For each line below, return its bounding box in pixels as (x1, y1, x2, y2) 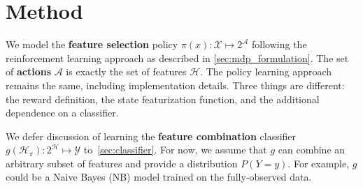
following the (252, 37, 307, 52)
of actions (6, 64, 52, 79)
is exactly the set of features (66, 64, 187, 79)
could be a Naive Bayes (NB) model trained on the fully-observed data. (6, 169, 312, 184)
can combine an (278, 142, 346, 157)
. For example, (287, 156, 350, 170)
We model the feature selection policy (6, 37, 178, 52)
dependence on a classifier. (6, 105, 119, 120)
